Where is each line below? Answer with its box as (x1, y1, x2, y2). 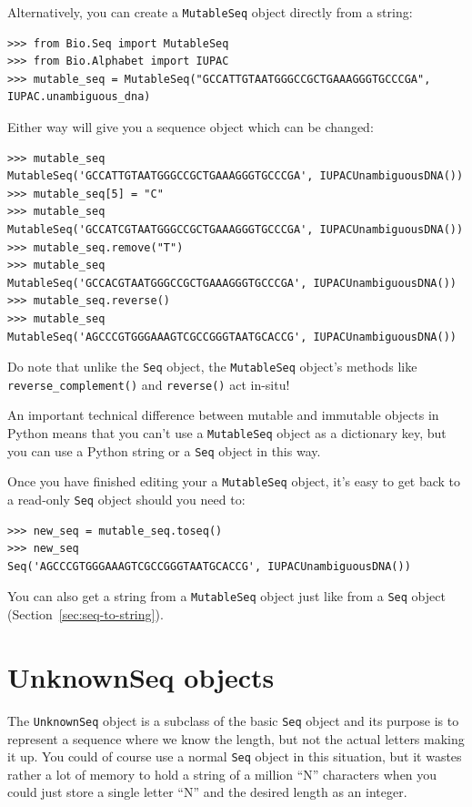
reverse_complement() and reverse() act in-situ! (7, 374, 290, 393)
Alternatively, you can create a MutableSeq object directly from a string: (7, 3, 413, 21)
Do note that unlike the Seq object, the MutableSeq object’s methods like (7, 357, 417, 376)
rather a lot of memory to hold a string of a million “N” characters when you (7, 764, 437, 783)
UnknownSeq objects (7, 658, 275, 695)
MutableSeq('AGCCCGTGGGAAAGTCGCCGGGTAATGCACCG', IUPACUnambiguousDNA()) (7, 330, 457, 343)
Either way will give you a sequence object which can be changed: (7, 117, 374, 137)
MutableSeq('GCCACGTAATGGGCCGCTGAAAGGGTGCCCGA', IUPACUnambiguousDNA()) (7, 276, 457, 290)
